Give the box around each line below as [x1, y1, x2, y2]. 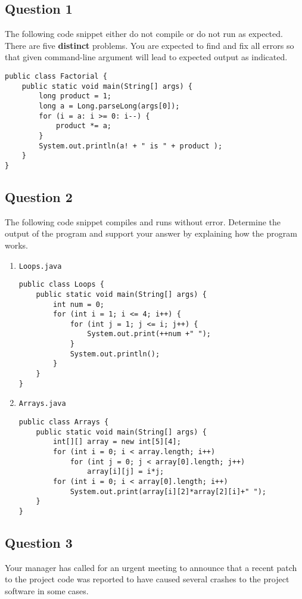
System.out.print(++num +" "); [87, 330, 211, 339]
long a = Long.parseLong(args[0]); [39, 101, 180, 110]
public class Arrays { [18, 418, 109, 427]
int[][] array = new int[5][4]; [53, 437, 181, 446]
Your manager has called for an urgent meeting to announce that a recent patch [5, 561, 297, 573]
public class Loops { [18, 280, 104, 289]
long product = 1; [39, 92, 111, 101]
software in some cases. [5, 585, 89, 597]
